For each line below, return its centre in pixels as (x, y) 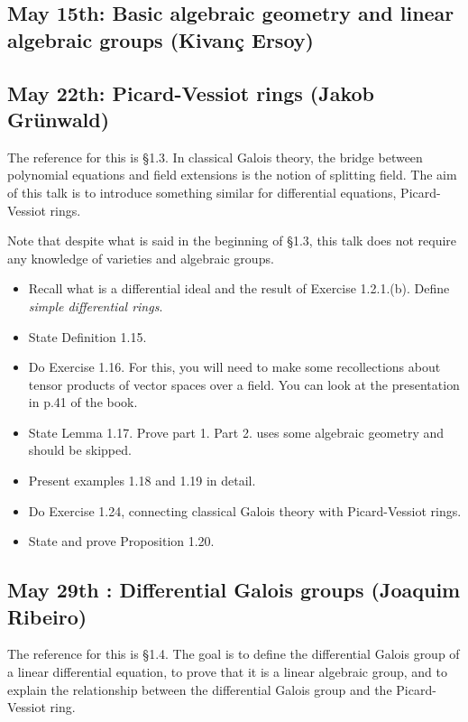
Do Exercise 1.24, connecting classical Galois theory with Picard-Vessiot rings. (245, 510)
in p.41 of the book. (83, 402)
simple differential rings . (96, 305)
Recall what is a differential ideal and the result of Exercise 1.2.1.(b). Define (239, 288)
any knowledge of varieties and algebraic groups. (141, 258)
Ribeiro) (47, 616)
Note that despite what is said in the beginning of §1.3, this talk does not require (232, 241)
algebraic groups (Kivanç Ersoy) (161, 39)
